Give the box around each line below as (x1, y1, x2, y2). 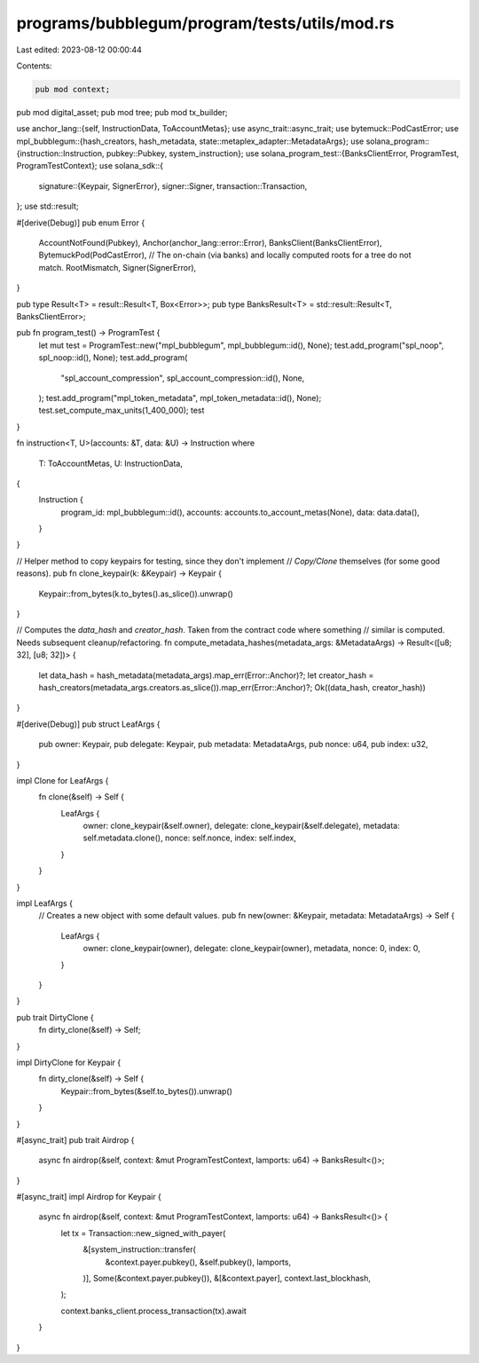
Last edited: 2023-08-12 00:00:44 (16, 44, 142, 55)
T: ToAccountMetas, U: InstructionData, (38, 458, 184, 469)
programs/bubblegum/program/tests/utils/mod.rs (16, 13, 395, 33)
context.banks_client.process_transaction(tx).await (60, 1305, 247, 1316)
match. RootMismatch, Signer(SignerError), (38, 262, 197, 272)
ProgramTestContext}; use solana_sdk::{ (16, 161, 164, 171)
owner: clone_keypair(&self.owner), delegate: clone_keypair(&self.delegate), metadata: (82, 821, 400, 831)
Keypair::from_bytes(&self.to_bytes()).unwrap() (60, 1085, 232, 1096)
